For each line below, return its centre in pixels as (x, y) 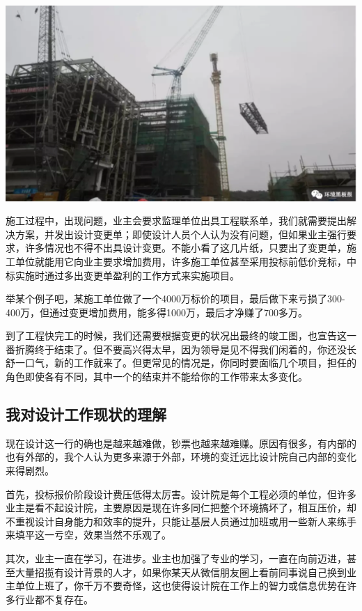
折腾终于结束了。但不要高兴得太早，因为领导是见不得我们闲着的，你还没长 (186, 349)
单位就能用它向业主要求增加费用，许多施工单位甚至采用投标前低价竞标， (181, 261)
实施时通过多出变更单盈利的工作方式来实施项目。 (127, 275)
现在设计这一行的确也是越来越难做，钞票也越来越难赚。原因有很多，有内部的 (181, 443)
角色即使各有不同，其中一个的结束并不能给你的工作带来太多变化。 (157, 377)
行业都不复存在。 (54, 599)
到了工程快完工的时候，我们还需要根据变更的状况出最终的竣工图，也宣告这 (176, 335)
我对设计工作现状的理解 (86, 414)
